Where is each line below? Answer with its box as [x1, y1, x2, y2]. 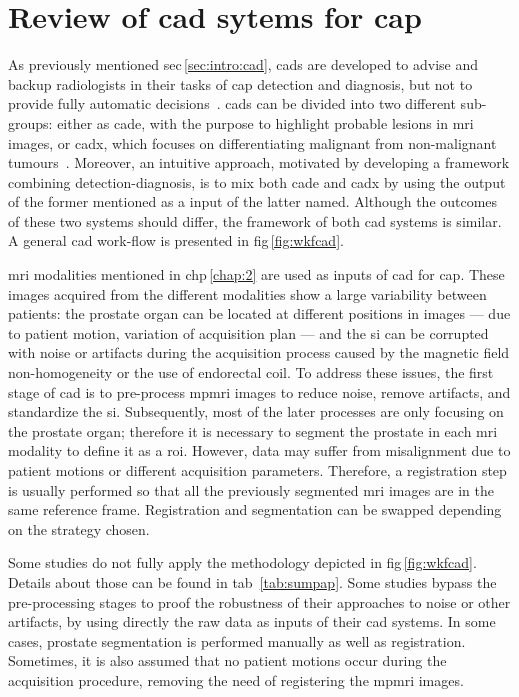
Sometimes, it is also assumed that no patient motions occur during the [8, 650, 447, 671]
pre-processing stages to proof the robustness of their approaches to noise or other [8, 591, 511, 612]
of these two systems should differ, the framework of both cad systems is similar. [8, 210, 502, 231]
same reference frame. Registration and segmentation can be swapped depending [8, 499, 502, 520]
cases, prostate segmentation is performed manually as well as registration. [8, 630, 466, 651]
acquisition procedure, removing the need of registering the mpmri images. [8, 669, 464, 690]
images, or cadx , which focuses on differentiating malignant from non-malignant [8, 132, 497, 153]
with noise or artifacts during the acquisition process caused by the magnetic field [8, 342, 510, 363]
